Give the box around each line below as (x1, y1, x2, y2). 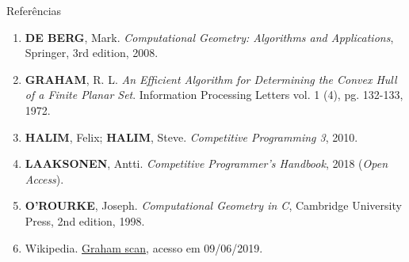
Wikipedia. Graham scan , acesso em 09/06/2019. (25, 239, 263, 256)
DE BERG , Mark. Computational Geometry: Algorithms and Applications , (25, 28, 394, 45)
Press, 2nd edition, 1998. (25, 212, 145, 229)
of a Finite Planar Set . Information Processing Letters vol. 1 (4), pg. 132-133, (25, 86, 403, 103)
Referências (6, 2, 62, 18)
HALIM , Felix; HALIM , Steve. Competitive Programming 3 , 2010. (25, 128, 358, 145)
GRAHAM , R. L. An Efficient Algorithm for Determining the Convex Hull (25, 70, 397, 87)
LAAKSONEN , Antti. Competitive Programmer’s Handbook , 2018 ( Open (25, 155, 388, 172)
